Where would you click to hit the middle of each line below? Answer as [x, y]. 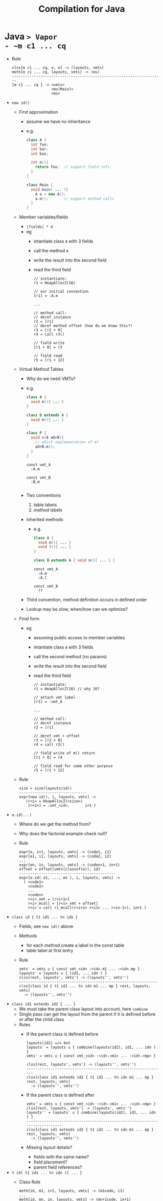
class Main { [40, 185]
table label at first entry [50, 951]
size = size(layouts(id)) [45, 789]
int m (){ [40, 163]
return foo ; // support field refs [73, 167]
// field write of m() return [64, 753]
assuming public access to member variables [79, 638]
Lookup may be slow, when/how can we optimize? [77, 609]
